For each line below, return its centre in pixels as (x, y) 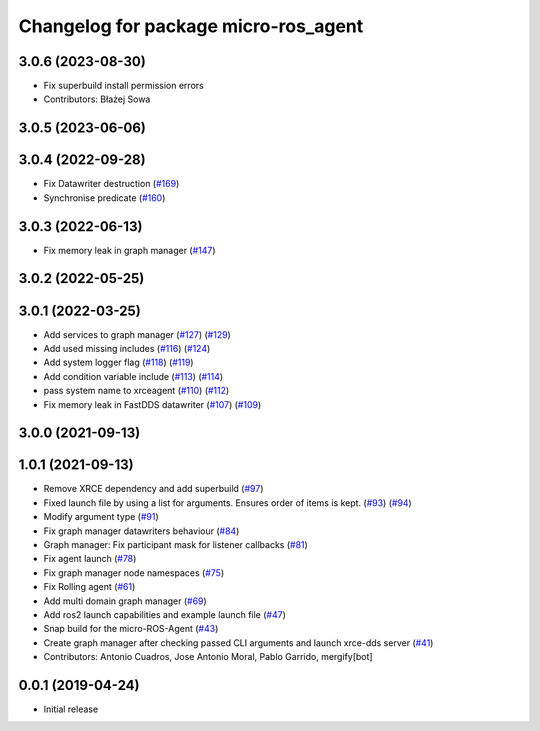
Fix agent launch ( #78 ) (90, 559)
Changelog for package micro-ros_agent (191, 26)
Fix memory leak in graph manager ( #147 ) (129, 250)
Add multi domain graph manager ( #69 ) (125, 601)
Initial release (71, 709)
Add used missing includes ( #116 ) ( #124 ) (127, 348)
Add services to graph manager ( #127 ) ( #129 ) (137, 334)
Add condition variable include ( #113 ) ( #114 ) (133, 376)
